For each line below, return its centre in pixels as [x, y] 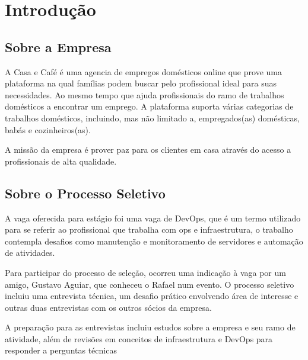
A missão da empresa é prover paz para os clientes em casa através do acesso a [148, 150]
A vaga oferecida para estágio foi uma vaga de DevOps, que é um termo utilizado [153, 218]
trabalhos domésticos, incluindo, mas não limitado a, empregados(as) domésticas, [152, 118]
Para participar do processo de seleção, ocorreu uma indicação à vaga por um [145, 272]
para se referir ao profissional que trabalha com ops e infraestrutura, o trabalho [149, 229]
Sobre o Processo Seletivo [85, 193]
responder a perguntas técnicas [61, 350]
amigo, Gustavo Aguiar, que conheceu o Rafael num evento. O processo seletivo [150, 284]
